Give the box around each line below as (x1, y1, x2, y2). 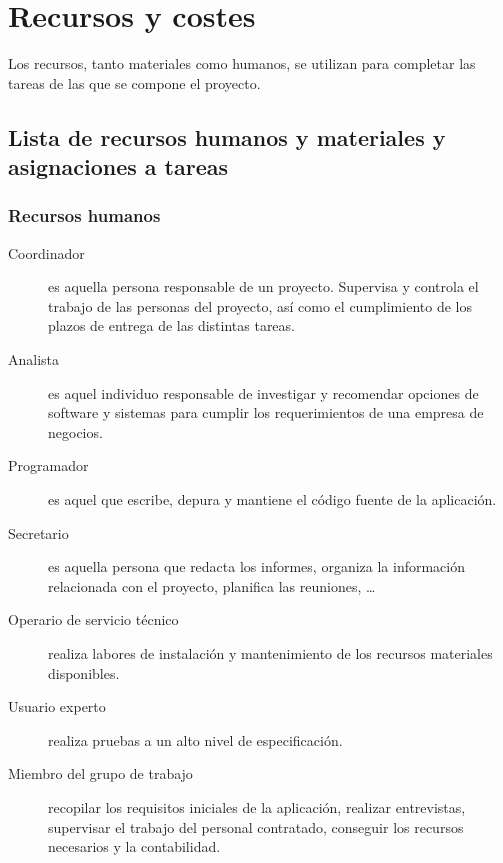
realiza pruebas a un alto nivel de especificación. (48, 729, 343, 750)
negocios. (48, 421, 103, 442)
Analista (8, 349, 60, 370)
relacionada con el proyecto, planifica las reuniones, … (48, 575, 376, 596)
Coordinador (8, 242, 85, 263)
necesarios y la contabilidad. (48, 836, 221, 857)
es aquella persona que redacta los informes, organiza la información (48, 556, 466, 577)
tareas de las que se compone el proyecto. (8, 72, 261, 93)
